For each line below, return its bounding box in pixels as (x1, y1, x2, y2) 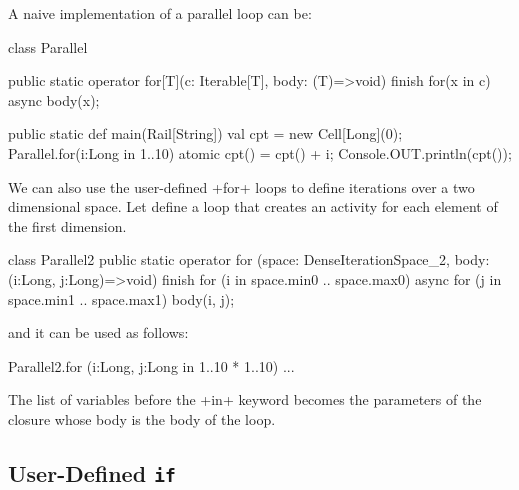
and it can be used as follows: (8, 322, 189, 343)
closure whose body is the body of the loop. (8, 408, 276, 429)
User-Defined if (8, 457, 176, 488)
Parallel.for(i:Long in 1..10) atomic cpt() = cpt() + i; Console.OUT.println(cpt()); (8, 142, 512, 163)
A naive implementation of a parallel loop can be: (8, 3, 312, 23)
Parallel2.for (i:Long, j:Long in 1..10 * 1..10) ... (8, 355, 295, 376)
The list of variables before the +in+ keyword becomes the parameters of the (8, 389, 482, 410)
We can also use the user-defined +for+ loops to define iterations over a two (8, 176, 475, 197)
